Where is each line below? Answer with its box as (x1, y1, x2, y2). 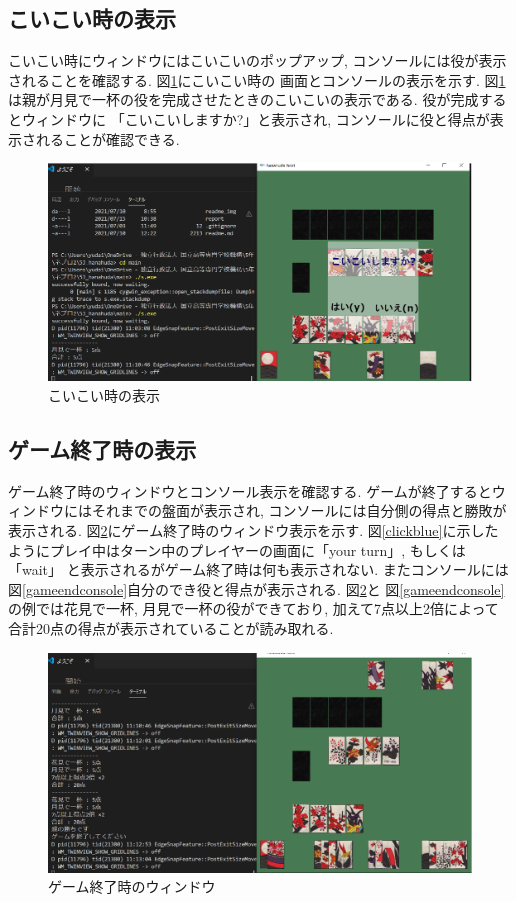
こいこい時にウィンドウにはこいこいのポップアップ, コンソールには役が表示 (8, 50, 507, 71)
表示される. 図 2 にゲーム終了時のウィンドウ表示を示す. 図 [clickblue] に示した (8, 519, 499, 540)
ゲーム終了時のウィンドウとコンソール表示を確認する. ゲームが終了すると (8, 480, 492, 501)
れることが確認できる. (35, 128, 180, 149)
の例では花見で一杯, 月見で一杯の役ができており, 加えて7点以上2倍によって (8, 598, 499, 619)
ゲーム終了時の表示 (8, 433, 197, 464)
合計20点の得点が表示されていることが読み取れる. (8, 617, 334, 638)
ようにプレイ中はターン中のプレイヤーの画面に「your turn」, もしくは (8, 539, 466, 560)
